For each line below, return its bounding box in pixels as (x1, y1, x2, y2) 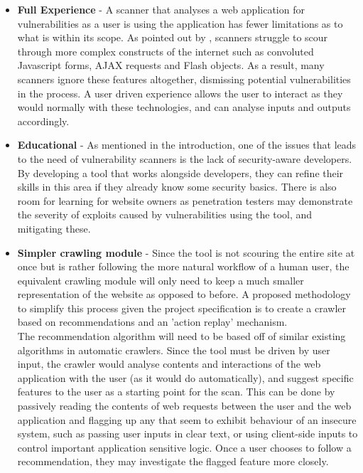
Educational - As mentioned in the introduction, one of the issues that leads (17, 137, 357, 152)
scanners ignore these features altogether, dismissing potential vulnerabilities (17, 71, 351, 86)
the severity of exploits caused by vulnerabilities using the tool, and (17, 207, 313, 222)
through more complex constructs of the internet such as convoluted (17, 43, 314, 58)
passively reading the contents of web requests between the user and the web (17, 398, 352, 413)
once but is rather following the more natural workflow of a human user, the (17, 259, 350, 274)
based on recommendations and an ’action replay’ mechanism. (17, 314, 288, 329)
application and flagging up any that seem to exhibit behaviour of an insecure (17, 412, 357, 427)
